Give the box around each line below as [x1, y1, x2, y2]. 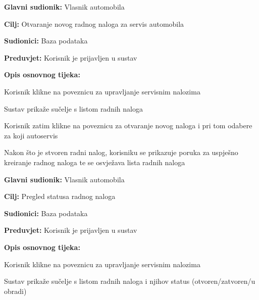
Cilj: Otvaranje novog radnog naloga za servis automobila [4, 18, 184, 29]
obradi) [4, 285, 27, 296]
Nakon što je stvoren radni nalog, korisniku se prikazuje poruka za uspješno [4, 147, 238, 158]
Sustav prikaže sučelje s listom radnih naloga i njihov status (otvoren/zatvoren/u [4, 276, 255, 286]
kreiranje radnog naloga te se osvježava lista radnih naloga [4, 157, 185, 167]
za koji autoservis [4, 130, 58, 140]
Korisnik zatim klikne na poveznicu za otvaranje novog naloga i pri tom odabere [4, 120, 252, 131]
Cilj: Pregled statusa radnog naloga [4, 191, 116, 202]
